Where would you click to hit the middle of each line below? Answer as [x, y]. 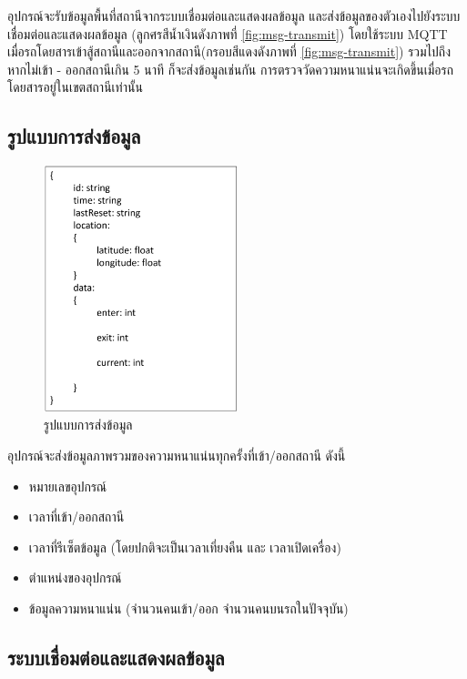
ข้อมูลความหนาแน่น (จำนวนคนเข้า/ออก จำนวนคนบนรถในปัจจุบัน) [188, 608]
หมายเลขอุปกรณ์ [68, 486]
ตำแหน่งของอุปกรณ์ [75, 578]
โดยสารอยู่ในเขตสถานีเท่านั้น [75, 87]
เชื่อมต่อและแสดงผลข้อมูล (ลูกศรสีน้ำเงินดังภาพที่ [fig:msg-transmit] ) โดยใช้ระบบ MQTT [228, 33]
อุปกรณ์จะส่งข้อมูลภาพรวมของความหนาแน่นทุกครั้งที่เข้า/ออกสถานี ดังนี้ [177, 456]
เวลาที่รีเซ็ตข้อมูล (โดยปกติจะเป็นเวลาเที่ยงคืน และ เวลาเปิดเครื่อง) [185, 547]
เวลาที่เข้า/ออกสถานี [76, 517]
